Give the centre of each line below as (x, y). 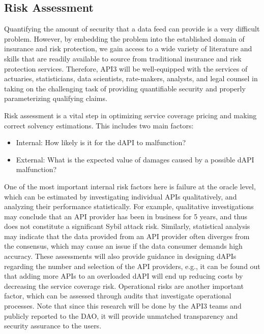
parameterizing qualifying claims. (56, 98)
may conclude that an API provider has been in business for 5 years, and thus (126, 216)
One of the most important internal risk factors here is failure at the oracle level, (130, 186)
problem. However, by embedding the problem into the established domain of (124, 38)
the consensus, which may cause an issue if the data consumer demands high (123, 246)
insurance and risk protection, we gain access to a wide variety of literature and (128, 48)
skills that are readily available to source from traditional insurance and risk (123, 58)
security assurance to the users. (53, 326)
